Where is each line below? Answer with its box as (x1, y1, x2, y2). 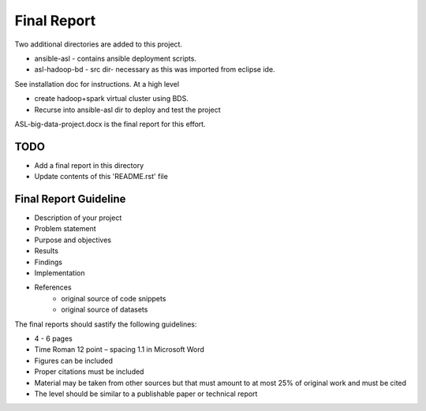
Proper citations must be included (34, 367, 144, 376)
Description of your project (34, 213, 122, 222)
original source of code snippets (61, 293, 166, 303)
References (34, 282, 72, 292)
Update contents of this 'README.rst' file (34, 172, 169, 181)
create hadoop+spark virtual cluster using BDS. (34, 94, 189, 103)
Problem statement (34, 224, 96, 234)
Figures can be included (34, 356, 114, 365)
